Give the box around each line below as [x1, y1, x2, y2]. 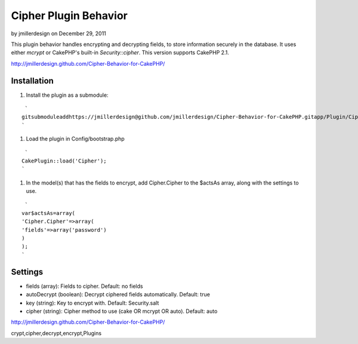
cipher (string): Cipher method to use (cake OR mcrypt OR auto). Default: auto [26, 308, 218, 315]
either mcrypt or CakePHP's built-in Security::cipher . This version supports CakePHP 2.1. [11, 49, 230, 56]
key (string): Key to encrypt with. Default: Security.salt [26, 299, 159, 306]
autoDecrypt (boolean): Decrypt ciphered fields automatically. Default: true [26, 291, 210, 298]
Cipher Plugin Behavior [11, 9, 128, 22]
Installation [11, 75, 54, 86]
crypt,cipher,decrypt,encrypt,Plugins [11, 329, 101, 337]
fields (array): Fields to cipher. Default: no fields [26, 282, 143, 290]
